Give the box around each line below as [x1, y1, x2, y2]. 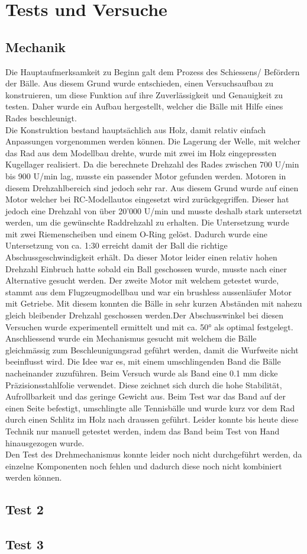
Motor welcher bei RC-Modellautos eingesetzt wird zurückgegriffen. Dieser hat [5, 193, 289, 205]
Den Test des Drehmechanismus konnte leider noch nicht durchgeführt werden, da [5, 448, 302, 460]
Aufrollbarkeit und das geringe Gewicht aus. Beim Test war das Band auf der [5, 390, 286, 402]
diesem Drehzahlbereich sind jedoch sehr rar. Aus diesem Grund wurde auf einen [5, 181, 299, 194]
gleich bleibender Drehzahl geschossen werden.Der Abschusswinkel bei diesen [5, 309, 284, 321]
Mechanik [5, 37, 66, 56]
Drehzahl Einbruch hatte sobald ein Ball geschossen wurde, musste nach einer [5, 262, 287, 275]
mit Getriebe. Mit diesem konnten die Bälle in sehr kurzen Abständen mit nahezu [5, 297, 302, 310]
